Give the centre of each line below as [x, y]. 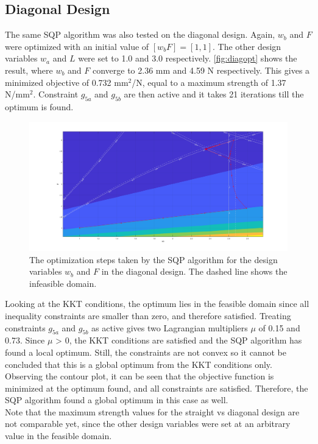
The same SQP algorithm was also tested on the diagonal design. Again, [140, 34]
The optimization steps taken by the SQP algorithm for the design [154, 259]
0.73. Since [25, 340]
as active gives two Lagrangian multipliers [170, 327]
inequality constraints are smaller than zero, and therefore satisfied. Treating [148, 315]
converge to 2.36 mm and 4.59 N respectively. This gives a [201, 70]
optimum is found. [39, 106]
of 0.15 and [279, 327]
